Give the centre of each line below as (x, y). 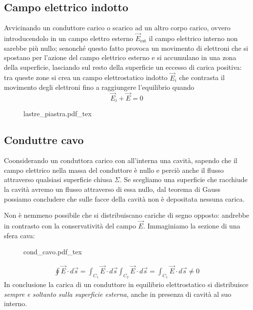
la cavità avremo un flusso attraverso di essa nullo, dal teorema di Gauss (112, 189)
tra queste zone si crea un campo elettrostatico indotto (86, 77)
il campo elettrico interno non (193, 38)
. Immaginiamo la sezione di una (192, 226)
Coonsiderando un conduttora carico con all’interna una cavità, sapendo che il (121, 160)
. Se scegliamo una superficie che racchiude (184, 179)
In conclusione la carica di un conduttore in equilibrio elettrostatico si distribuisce (126, 284)
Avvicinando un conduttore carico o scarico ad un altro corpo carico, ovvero (117, 28)
